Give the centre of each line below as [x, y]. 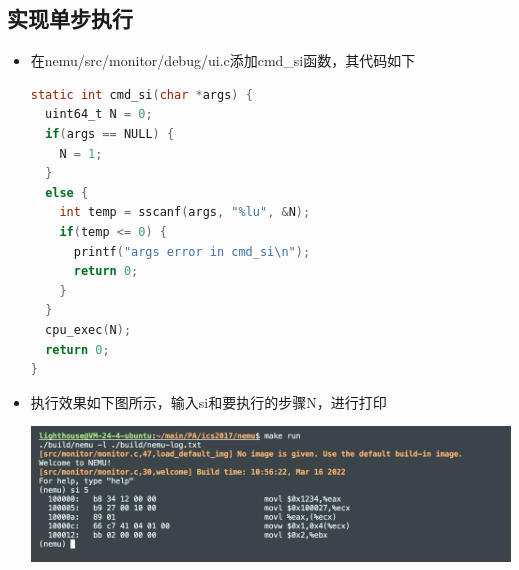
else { [67, 192]
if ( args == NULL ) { [110, 133]
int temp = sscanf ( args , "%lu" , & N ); [185, 212]
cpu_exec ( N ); [88, 329]
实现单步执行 [70, 18]
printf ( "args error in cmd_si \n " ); [192, 251]
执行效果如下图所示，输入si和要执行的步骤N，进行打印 [208, 401]
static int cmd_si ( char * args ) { [141, 94]
